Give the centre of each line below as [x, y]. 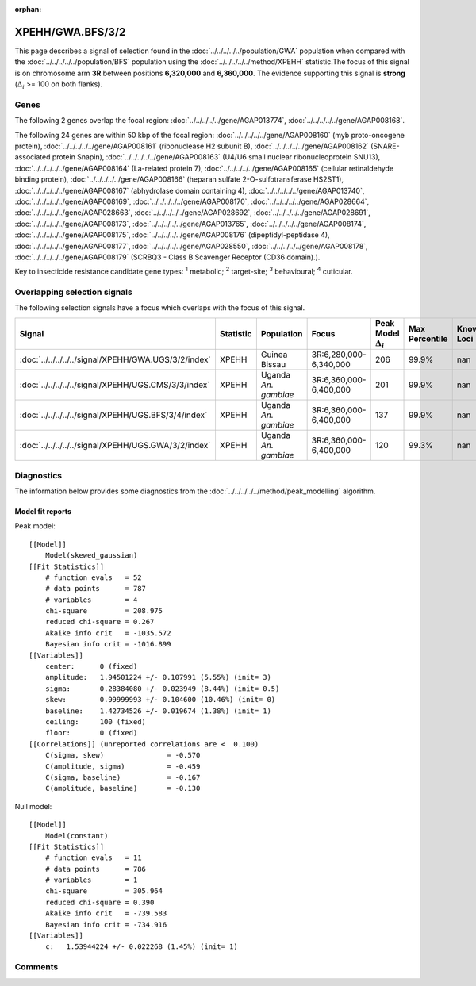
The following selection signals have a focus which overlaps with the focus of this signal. [160, 308]
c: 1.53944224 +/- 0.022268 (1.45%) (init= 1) [141, 947]
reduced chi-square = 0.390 [100, 902]
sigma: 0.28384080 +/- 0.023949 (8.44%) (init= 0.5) [162, 689]
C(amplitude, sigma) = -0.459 [123, 766]
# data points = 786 [96, 869]
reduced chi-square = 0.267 [100, 622]
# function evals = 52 [93, 577]
